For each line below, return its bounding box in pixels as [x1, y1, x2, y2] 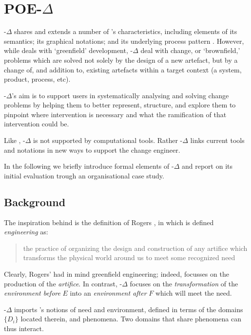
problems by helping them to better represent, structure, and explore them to [4, 100, 236, 110]
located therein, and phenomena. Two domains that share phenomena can [20, 314, 241, 324]
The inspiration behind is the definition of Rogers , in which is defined [4, 217, 214, 227]
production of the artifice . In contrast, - [4, 278, 122, 288]
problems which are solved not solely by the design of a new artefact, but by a [4, 54, 238, 65]
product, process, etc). [4, 74, 71, 84]
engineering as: [4, 227, 48, 237]
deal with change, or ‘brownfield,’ [140, 45, 240, 55]
